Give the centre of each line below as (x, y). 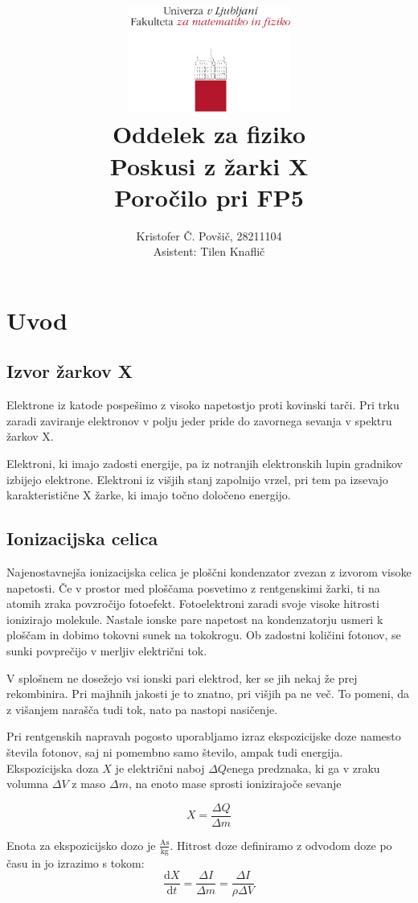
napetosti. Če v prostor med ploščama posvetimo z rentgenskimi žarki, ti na (193, 587)
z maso (89, 784)
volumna (28, 784)
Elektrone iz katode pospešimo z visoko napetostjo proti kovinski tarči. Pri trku (203, 405)
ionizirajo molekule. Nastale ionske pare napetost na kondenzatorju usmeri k (195, 619)
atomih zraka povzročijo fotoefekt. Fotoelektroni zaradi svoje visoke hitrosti (193, 603)
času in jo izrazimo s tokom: (76, 862)
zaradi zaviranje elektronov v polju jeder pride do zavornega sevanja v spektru (199, 420)
